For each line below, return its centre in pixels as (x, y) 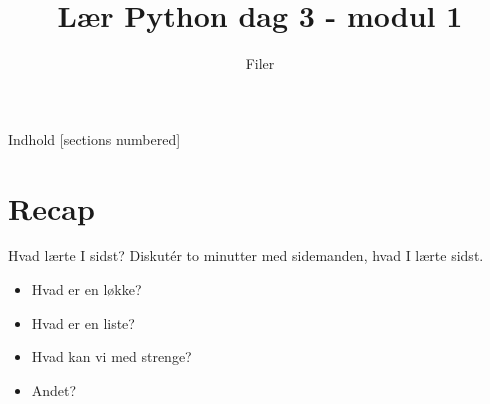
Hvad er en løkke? (86, 289)
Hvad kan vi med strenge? (111, 356)
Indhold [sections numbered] (94, 138)
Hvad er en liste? (83, 322)
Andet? (54, 389)
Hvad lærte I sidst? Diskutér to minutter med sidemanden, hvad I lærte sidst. (246, 255)
